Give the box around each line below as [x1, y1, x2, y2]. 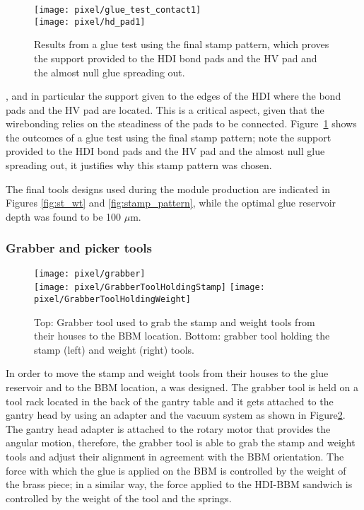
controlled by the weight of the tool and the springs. [6, 490, 232, 505]
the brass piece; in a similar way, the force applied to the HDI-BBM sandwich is [6, 477, 353, 492]
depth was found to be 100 [6, 209, 122, 224]
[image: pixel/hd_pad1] [34, 16, 146, 27]
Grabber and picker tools [6, 239, 152, 257]
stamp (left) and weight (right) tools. [34, 342, 194, 357]
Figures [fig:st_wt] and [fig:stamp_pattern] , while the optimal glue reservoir [6, 195, 336, 210]
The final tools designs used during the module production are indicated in [6, 181, 330, 196]
